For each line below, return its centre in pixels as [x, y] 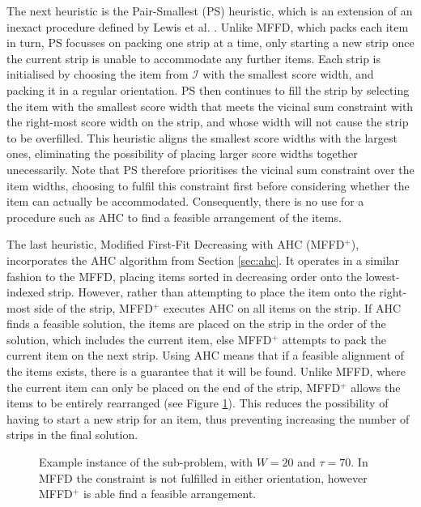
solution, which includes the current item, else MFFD [139, 339]
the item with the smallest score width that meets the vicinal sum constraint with [210, 106]
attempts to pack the [334, 339]
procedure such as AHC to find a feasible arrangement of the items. [174, 217]
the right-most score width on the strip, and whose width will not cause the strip [208, 122]
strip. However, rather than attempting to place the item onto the [212, 292]
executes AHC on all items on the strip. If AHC [282, 307]
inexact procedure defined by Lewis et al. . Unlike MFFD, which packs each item [208, 26]
